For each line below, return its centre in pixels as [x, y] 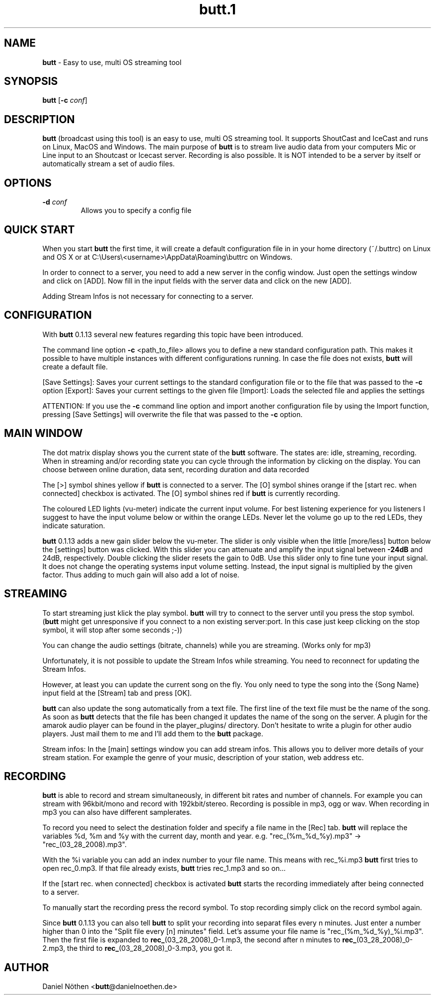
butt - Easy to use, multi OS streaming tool [112, 62]
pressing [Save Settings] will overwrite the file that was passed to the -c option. [173, 414]
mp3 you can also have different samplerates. [117, 812]
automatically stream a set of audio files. [109, 164]
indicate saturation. [74, 525]
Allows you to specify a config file [136, 211]
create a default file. [75, 366]
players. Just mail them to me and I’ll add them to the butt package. [153, 733]
